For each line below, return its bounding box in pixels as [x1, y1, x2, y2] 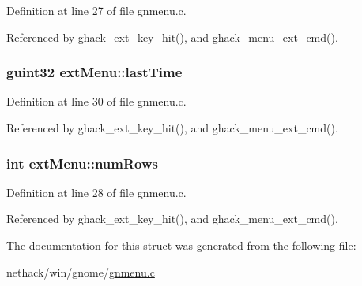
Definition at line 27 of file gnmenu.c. [6, 2, 187, 18]
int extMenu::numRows [6, 153, 158, 173]
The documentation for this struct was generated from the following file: [6, 237, 356, 253]
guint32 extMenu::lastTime [6, 62, 183, 82]
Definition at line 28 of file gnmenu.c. [6, 184, 187, 200]
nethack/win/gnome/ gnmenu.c [6, 263, 155, 280]
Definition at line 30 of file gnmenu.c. [6, 93, 187, 110]
